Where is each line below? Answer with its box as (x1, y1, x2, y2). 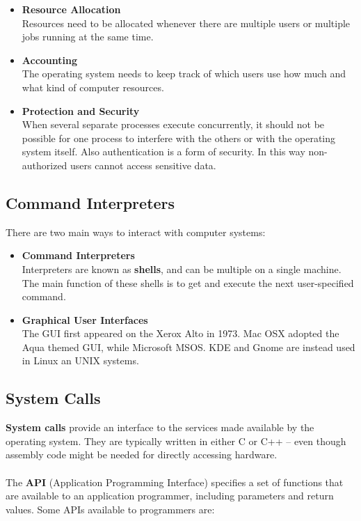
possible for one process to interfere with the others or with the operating (22, 130, 336, 145)
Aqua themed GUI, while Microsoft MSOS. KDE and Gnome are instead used (22, 339, 355, 354)
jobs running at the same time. (22, 29, 154, 44)
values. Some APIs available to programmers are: (6, 501, 215, 516)
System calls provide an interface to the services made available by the (6, 420, 314, 435)
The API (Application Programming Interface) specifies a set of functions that (6, 474, 344, 489)
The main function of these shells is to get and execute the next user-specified (22, 275, 354, 290)
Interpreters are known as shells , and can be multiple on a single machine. (22, 261, 342, 276)
